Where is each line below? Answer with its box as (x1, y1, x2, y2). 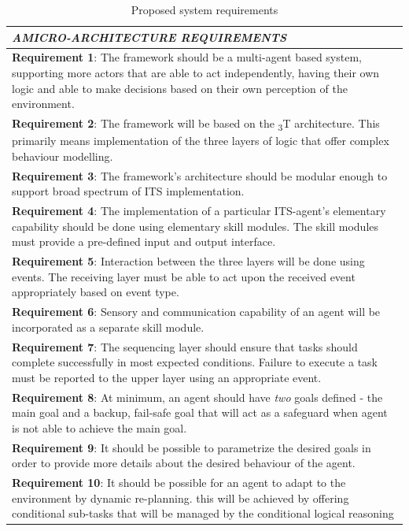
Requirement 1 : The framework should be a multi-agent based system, (12, 49, 362, 65)
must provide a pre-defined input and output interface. (12, 233, 276, 250)
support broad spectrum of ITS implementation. (12, 183, 245, 199)
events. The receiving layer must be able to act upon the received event (12, 268, 356, 284)
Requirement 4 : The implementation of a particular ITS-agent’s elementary (12, 202, 386, 219)
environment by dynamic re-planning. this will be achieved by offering (12, 489, 349, 506)
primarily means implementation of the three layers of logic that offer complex (12, 132, 389, 149)
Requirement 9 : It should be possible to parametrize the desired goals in (12, 439, 371, 455)
